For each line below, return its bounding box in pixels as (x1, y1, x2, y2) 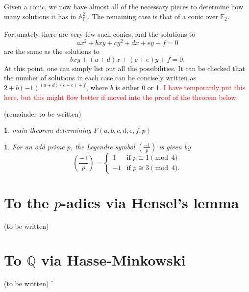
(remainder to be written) (4, 108, 81, 119)
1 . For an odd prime (4, 141, 65, 151)
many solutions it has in (4, 11, 76, 21)
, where (86, 82, 108, 93)
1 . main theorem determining (4, 125, 92, 135)
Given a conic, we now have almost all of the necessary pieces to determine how (4, 1, 244, 11)
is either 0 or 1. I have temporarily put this (115, 82, 246, 93)
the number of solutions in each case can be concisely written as (4, 73, 197, 83)
